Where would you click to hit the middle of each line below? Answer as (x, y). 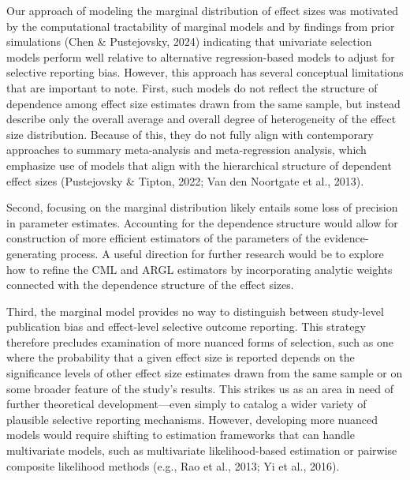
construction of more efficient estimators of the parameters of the (164, 238)
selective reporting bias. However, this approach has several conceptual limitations (205, 72)
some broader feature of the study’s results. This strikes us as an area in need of (200, 388)
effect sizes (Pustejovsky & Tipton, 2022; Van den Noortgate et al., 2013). (185, 180)
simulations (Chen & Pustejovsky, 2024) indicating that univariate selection (189, 41)
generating (32, 253)
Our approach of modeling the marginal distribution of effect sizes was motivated (203, 10)
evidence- (347, 238)
